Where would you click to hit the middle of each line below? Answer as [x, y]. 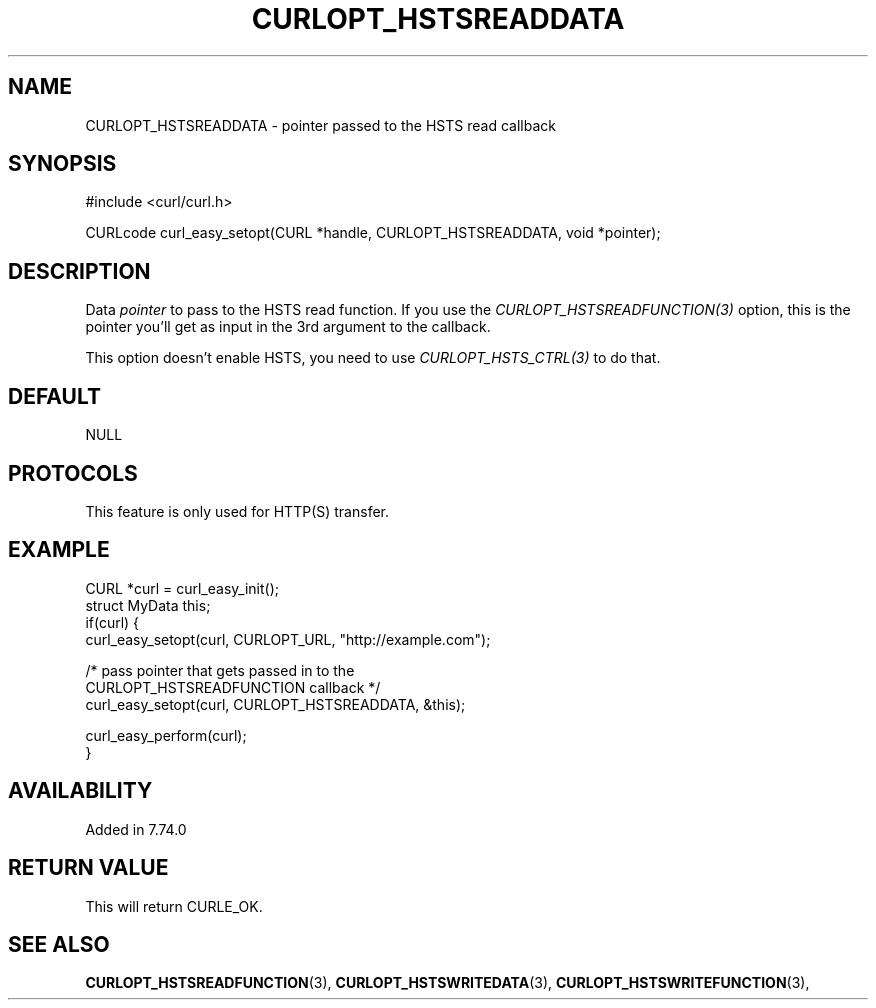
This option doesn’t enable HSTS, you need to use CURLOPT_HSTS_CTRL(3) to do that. [373, 358]
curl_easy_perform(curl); [166, 735]
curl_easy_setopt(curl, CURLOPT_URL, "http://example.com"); [288, 639]
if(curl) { [112, 622]
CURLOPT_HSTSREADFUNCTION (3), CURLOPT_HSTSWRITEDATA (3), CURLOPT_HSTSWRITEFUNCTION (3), [447, 983]
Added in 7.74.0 [136, 829]
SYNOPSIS [62, 164]
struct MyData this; [148, 605]
